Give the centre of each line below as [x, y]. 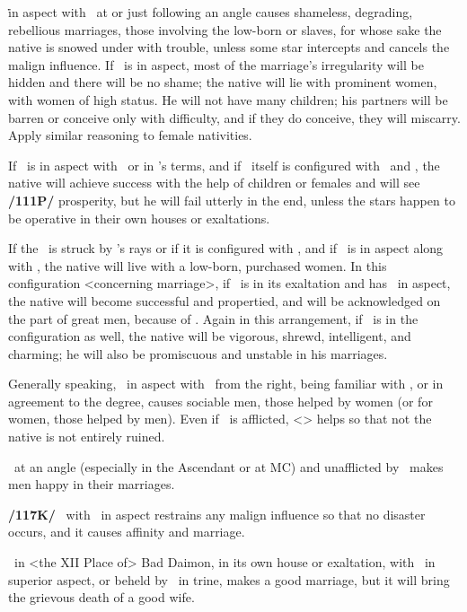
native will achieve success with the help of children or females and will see [214, 183]
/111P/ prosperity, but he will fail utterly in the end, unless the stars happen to [232, 200]
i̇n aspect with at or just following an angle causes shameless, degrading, [211, 12]
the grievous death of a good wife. [101, 597]
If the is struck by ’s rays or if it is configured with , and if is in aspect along [226, 248]
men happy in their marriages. [92, 484]
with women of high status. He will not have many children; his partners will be [228, 99]
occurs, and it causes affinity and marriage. [127, 532]
